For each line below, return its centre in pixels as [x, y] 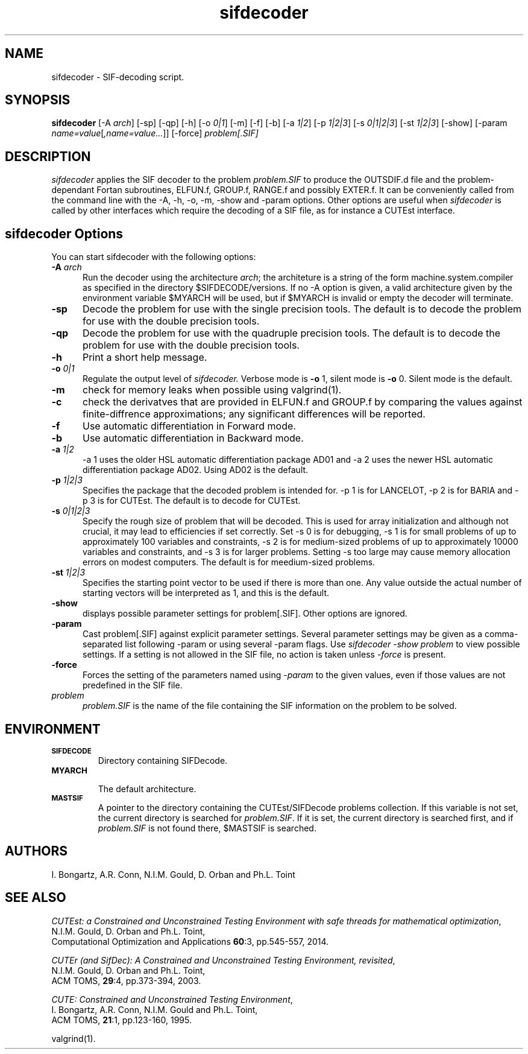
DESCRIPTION [48, 156]
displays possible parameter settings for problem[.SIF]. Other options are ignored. [245, 614]
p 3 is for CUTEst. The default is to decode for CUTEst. [192, 501]
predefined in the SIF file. [133, 685]
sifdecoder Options [64, 233]
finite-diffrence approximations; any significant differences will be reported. [254, 414]
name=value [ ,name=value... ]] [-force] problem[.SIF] [155, 133]
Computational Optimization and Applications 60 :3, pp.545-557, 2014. [190, 941]
